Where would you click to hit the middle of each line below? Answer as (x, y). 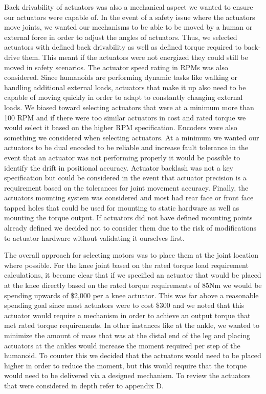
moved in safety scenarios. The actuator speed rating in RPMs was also (116, 67)
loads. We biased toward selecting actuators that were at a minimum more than (129, 107)
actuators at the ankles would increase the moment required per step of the (122, 345)
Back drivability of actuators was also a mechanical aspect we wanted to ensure (129, 7)
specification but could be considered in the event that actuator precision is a (125, 178)
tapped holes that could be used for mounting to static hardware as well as (122, 207)
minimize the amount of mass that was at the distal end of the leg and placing (127, 335)
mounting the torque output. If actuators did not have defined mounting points (128, 217)
